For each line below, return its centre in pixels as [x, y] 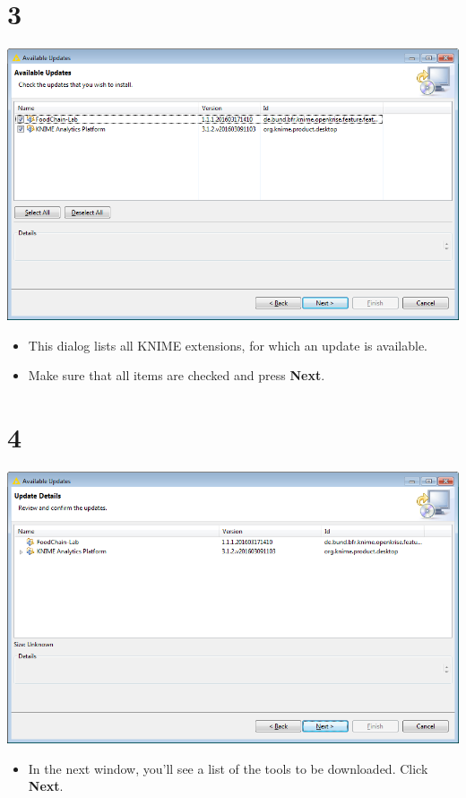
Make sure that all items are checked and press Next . [177, 375]
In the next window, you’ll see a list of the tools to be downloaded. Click [228, 768]
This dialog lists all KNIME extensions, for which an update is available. [228, 345]
